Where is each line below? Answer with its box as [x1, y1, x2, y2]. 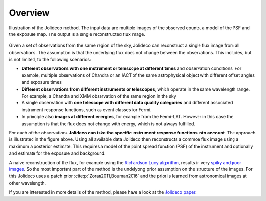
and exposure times [21, 79, 62, 85]
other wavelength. [9, 180, 46, 186]
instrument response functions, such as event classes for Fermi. [21, 106, 152, 113]
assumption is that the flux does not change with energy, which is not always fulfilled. [21, 121, 196, 127]
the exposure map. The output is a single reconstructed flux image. [9, 31, 145, 37]
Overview [9, 7, 50, 18]
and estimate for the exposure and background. [9, 150, 106, 156]
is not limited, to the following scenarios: [9, 57, 91, 63]
